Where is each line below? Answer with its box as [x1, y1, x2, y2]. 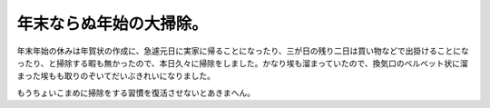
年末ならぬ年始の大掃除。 [16, 14, 209, 34]
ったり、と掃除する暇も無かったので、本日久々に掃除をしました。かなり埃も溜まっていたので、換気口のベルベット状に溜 [16, 57, 469, 68]
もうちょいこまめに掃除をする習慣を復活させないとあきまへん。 [16, 87, 256, 98]
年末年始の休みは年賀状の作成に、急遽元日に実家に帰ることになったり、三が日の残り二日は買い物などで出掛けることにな [16, 45, 469, 56]
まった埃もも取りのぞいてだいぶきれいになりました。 [16, 71, 216, 82]
